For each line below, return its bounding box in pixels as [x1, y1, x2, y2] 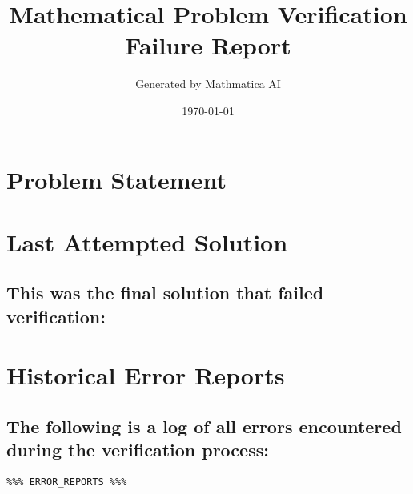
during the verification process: [6, 437, 269, 462]
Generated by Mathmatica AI [135, 75, 281, 92]
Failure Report [125, 29, 291, 62]
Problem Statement [6, 163, 227, 195]
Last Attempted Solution [6, 225, 288, 258]
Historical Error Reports [6, 359, 285, 392]
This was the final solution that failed [6, 280, 324, 305]
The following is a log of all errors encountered [6, 414, 402, 438]
